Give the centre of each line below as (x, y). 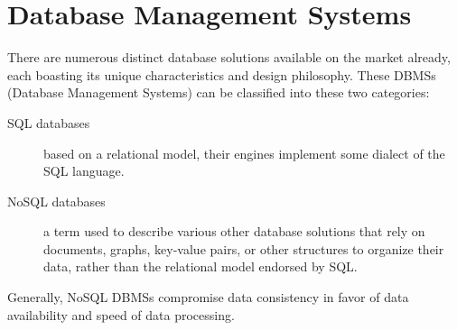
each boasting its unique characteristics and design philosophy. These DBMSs (222, 74)
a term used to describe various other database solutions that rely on (234, 231)
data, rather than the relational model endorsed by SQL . (201, 266)
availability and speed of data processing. (121, 314)
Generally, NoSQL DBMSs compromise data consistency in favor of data (208, 297)
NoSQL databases (56, 201)
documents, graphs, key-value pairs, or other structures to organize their (244, 248)
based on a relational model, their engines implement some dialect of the (244, 153)
